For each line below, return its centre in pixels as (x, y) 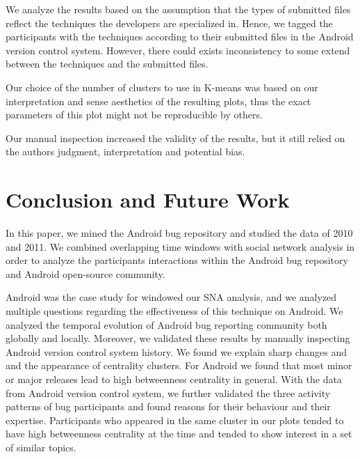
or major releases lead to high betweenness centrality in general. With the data (174, 379)
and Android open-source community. (85, 273)
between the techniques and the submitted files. (107, 64)
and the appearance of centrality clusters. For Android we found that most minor (179, 365)
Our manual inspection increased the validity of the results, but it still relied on (175, 138)
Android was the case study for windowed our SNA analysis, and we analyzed (171, 297)
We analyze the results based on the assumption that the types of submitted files (178, 9)
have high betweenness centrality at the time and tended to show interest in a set (179, 434)
